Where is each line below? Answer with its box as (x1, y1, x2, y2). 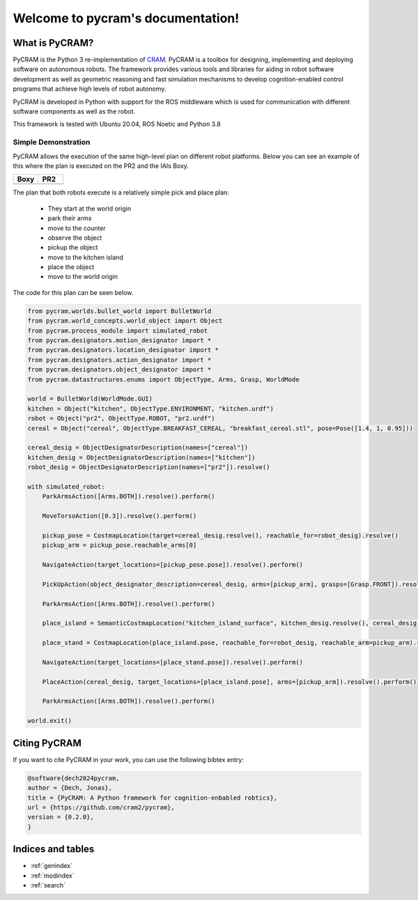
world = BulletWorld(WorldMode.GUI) (27, 395, 153, 403)
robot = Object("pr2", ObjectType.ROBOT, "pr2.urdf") (27, 415, 215, 422)
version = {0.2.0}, (27, 813, 94, 821)
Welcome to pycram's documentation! (13, 10, 240, 26)
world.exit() (27, 717, 72, 725)
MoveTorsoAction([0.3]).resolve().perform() (42, 512, 197, 520)
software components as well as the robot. (13, 107, 136, 116)
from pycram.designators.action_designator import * (27, 356, 212, 364)
